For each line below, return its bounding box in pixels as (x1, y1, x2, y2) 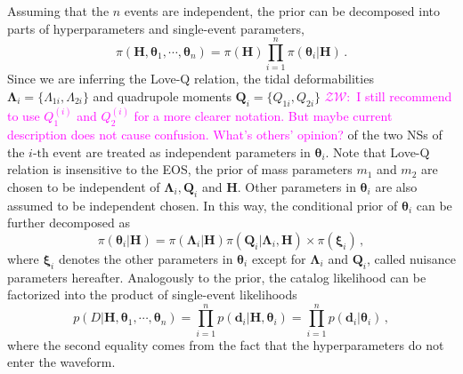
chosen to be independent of (7, 177, 160, 195)
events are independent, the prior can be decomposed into (124, 2, 440, 20)
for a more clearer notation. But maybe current (134, 107, 393, 125)
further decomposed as (7, 213, 130, 232)
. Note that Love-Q (325, 142, 430, 161)
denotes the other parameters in (58, 249, 233, 267)
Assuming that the (7, 2, 110, 20)
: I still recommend (346, 86, 452, 105)
